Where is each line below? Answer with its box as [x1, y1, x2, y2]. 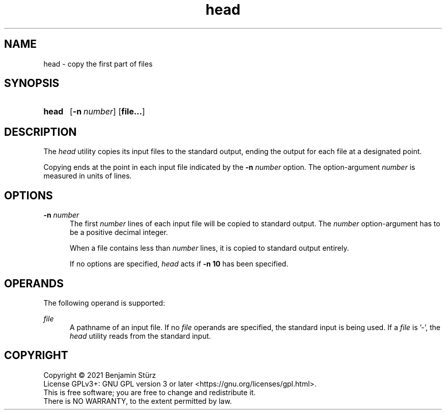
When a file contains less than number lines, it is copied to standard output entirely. [70, 244, 349, 253]
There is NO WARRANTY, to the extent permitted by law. [43, 396, 232, 405]
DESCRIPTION [4, 125, 77, 138]
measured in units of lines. [43, 171, 132, 181]
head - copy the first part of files [43, 59, 153, 68]
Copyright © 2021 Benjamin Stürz [43, 370, 156, 379]
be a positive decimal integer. [70, 228, 168, 237]
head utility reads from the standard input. [70, 331, 211, 340]
